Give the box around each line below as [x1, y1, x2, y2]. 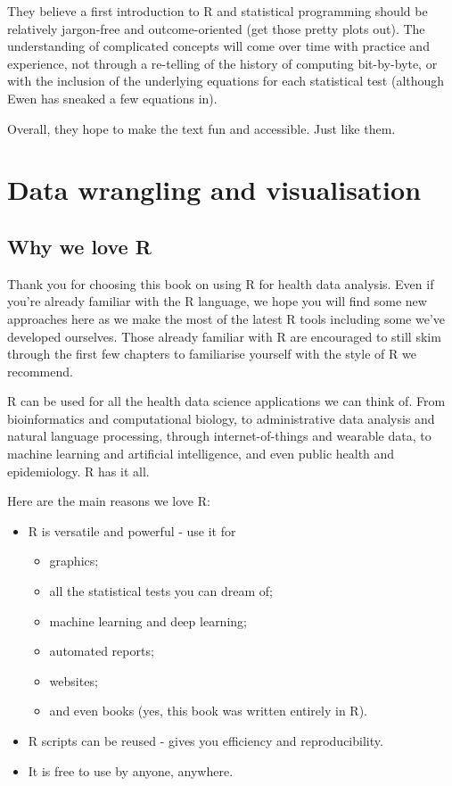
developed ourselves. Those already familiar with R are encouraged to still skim [7, 327, 441, 345]
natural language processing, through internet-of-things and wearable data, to [7, 426, 431, 445]
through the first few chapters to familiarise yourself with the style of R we [7, 344, 416, 363]
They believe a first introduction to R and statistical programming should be [7, 2, 428, 20]
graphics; [49, 551, 99, 570]
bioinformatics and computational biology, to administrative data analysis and [7, 409, 435, 427]
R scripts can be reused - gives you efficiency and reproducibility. [28, 732, 383, 750]
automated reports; [49, 641, 154, 660]
